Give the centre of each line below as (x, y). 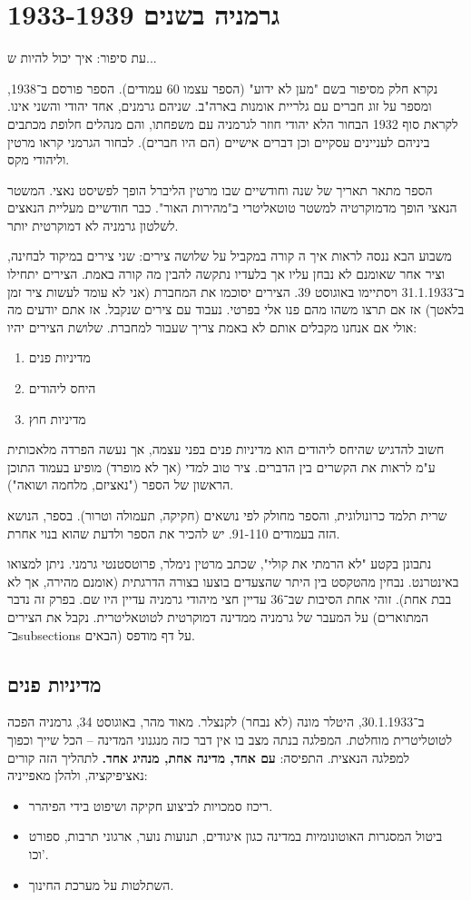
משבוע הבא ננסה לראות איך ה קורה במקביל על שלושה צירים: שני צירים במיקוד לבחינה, (230, 256)
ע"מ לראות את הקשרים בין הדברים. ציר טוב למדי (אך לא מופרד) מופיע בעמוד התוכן (221, 466)
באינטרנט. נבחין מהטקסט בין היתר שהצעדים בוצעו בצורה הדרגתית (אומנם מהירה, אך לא (233, 581)
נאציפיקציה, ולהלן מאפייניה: (78, 775)
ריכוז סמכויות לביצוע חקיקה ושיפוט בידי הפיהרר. (151, 805)
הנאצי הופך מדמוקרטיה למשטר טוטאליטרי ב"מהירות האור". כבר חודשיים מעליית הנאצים (232, 208)
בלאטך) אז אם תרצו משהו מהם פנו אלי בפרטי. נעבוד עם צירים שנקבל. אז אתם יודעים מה (236, 309)
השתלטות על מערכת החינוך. (101, 884)
